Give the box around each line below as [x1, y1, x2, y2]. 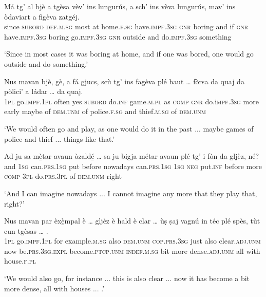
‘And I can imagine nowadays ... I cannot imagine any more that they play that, [4, 188, 257, 198]
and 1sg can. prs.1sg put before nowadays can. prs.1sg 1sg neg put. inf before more [4, 160, 262, 171]
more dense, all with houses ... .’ [4, 283, 105, 293]
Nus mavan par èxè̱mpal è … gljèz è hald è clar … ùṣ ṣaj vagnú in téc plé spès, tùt [4, 215, 260, 226]
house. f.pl [4, 255, 36, 266]
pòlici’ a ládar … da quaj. [4, 86, 83, 97]
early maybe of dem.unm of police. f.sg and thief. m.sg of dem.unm [4, 106, 206, 117]
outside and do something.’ [4, 58, 88, 69]
